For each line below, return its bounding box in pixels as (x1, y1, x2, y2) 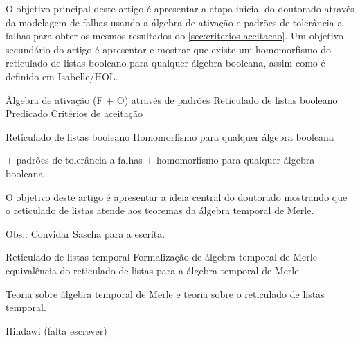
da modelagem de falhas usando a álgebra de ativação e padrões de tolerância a (6, 15, 343, 29)
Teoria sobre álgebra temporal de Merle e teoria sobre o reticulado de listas (6, 286, 325, 301)
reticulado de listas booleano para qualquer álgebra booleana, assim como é (6, 55, 325, 70)
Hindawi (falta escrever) (6, 323, 107, 337)
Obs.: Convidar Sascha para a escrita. (6, 226, 165, 240)
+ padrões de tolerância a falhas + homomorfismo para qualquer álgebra (6, 152, 315, 167)
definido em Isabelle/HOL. (6, 69, 118, 83)
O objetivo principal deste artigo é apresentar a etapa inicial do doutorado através (6, 1, 354, 15)
